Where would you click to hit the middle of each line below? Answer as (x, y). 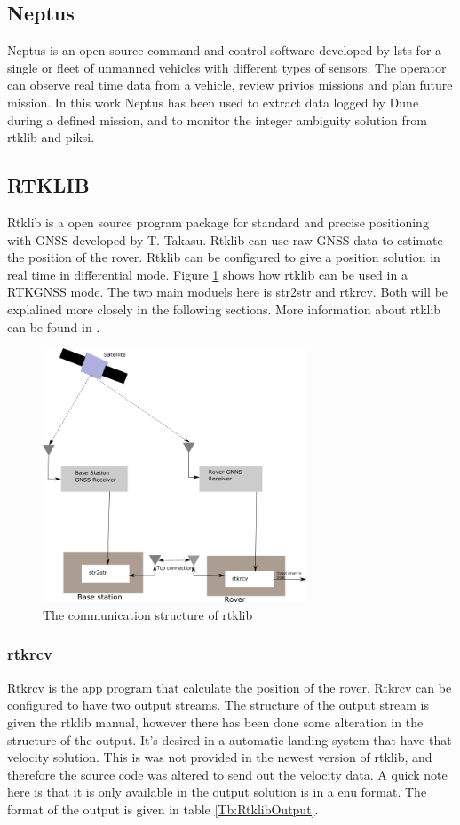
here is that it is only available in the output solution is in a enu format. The (217, 792)
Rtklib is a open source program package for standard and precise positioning (218, 222)
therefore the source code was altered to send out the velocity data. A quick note (227, 774)
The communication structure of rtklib (148, 614)
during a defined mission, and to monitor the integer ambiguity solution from (217, 119)
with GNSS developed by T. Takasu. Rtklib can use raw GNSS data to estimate (225, 239)
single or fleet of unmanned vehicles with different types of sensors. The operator (227, 67)
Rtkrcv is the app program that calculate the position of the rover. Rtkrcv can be (230, 687)
